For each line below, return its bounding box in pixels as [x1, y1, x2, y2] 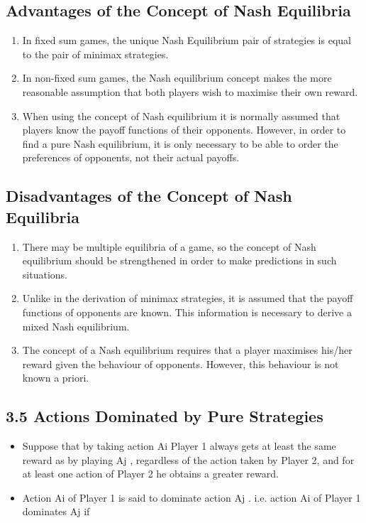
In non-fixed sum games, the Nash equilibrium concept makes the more [22, 70, 332, 85]
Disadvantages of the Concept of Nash [6, 185, 292, 207]
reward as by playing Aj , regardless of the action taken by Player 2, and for [22, 452, 355, 467]
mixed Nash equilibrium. [22, 318, 130, 333]
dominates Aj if [22, 504, 90, 519]
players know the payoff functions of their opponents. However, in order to [22, 122, 346, 137]
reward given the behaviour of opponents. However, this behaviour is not [22, 356, 339, 371]
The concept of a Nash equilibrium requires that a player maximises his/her [22, 343, 353, 357]
